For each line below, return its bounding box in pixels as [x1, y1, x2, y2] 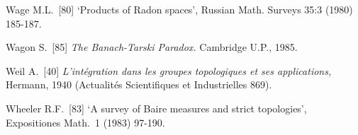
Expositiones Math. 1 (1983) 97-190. [6, 115, 165, 129]
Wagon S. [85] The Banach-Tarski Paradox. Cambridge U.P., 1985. [6, 40, 298, 54]
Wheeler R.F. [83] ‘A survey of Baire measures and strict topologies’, [6, 100, 307, 115]
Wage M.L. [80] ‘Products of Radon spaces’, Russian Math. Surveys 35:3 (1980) [6, 2, 353, 16]
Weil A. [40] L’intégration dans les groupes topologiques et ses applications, [6, 63, 332, 78]
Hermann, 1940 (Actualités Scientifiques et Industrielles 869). [6, 77, 272, 92]
